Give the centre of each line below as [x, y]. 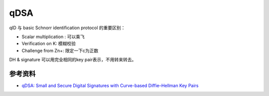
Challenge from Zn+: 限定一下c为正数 [60, 50]
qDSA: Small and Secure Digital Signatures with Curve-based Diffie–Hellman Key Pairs [110, 86]
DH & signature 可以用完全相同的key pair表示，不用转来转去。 [73, 60]
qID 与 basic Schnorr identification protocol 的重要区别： [67, 28]
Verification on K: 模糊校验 [49, 44]
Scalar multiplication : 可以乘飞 [53, 37]
